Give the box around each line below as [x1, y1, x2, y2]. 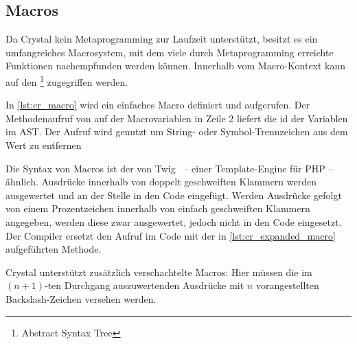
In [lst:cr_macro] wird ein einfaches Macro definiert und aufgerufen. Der [5, 98, 310, 112]
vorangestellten [255, 278, 319, 293]
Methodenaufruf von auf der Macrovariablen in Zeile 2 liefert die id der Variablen [5, 111, 348, 125]
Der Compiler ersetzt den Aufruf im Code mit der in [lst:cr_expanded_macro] [5, 228, 336, 242]
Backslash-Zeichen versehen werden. [5, 291, 157, 306]
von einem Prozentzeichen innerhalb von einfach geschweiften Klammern [5, 201, 310, 216]
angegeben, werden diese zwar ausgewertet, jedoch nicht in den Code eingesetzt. [5, 214, 342, 229]
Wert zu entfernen [5, 138, 82, 152]
